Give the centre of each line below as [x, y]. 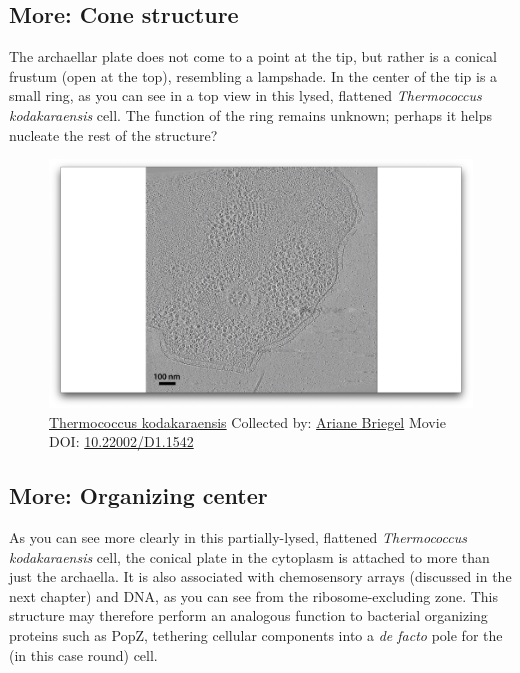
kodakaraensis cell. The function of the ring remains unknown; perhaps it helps [250, 114]
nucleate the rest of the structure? [113, 134]
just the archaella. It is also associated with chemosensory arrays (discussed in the [260, 576]
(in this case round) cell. [83, 654]
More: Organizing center [138, 495]
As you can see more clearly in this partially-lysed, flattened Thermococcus [238, 536]
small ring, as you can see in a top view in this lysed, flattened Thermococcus [245, 95]
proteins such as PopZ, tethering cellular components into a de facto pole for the [256, 634]
